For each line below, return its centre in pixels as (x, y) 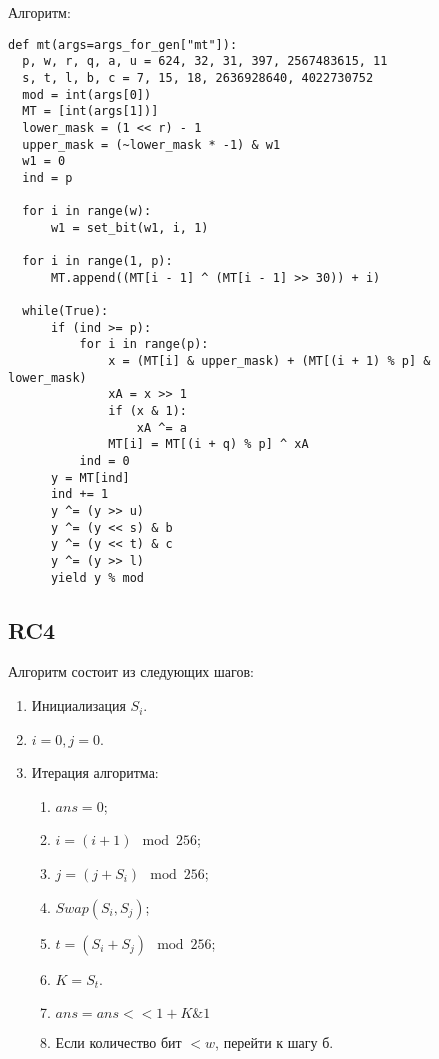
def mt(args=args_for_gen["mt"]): (123, 44)
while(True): (65, 311)
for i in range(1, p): (97, 261)
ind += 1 (79, 494)
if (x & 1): (147, 411)
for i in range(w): (87, 211)
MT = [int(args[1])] (90, 111)
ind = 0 (104, 461)
